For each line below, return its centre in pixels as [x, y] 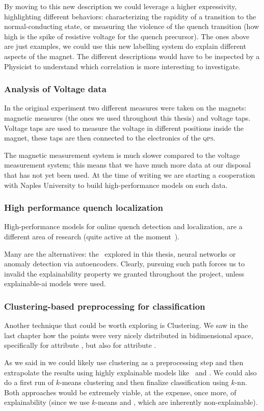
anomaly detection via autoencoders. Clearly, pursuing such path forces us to [124, 264]
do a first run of [29, 382]
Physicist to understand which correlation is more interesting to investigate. [123, 66]
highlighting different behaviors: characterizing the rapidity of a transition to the [130, 16]
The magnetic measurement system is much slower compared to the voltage [122, 155]
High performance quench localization [84, 208]
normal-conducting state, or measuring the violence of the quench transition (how [132, 26]
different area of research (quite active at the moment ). [92, 236]
